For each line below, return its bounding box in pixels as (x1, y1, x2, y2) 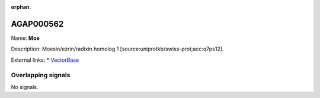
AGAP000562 (11, 18, 64, 29)
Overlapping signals (11, 71, 71, 80)
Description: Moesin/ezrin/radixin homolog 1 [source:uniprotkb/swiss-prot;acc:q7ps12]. (11, 45, 224, 53)
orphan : (11, 4, 31, 10)
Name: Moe (11, 34, 40, 42)
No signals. (11, 83, 39, 90)
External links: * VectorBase (11, 56, 79, 64)
